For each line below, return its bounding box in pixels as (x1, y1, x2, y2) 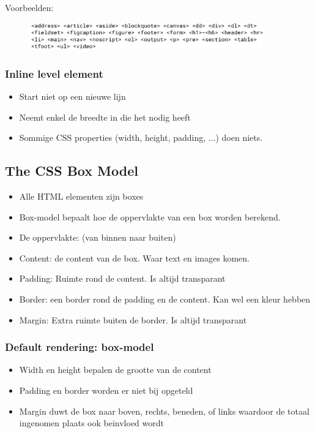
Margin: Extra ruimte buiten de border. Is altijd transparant (19, 313, 247, 326)
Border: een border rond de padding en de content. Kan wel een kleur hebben (19, 293, 311, 306)
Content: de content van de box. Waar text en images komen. (19, 251, 250, 264)
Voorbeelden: (5, 1, 54, 13)
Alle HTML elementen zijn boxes (19, 190, 144, 203)
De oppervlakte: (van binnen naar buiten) (19, 231, 176, 244)
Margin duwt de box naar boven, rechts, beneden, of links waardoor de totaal (19, 404, 309, 417)
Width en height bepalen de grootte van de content (19, 363, 212, 376)
